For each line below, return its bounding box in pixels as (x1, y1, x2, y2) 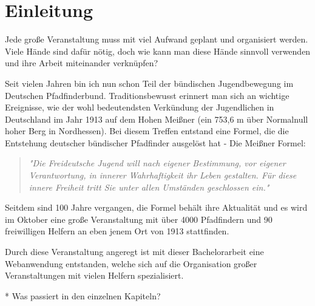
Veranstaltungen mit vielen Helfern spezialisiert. (5, 269, 184, 282)
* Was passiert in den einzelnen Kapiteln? (5, 289, 161, 302)
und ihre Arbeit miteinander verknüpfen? (5, 56, 158, 69)
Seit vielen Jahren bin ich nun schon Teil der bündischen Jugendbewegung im (5, 76, 294, 89)
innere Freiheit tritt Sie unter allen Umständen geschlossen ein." (29, 180, 269, 193)
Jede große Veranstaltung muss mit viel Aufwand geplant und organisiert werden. (5, 33, 308, 46)
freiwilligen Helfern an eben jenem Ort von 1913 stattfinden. (5, 225, 229, 237)
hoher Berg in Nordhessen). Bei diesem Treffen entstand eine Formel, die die (5, 124, 289, 137)
